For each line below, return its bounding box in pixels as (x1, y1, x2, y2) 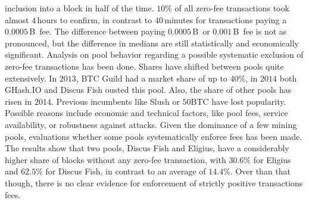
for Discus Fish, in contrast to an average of (45, 165, 206, 177)
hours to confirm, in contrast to (37, 13, 152, 26)
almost (5, 13, 29, 26)
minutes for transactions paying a (164, 13, 287, 26)
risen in (5, 95, 32, 107)
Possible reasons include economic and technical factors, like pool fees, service (5, 107, 288, 119)
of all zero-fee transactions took (174, 2, 289, 14)
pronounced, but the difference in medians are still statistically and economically (5, 36, 299, 49)
